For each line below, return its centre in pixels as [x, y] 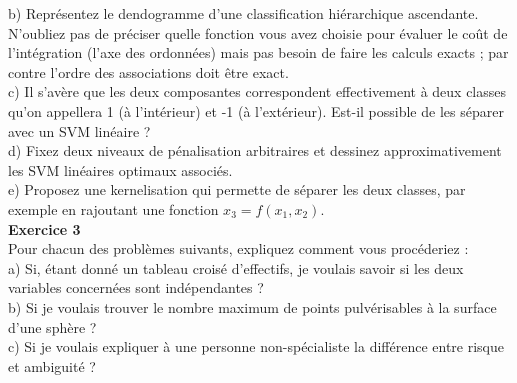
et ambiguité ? [52, 365]
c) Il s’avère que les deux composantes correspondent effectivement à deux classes [257, 91]
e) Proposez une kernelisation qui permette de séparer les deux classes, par [237, 189]
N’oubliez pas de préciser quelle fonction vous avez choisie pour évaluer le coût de [258, 32]
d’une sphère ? [52, 326]
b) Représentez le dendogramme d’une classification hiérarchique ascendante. [243, 13]
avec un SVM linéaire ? [79, 130]
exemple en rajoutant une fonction [113, 208]
